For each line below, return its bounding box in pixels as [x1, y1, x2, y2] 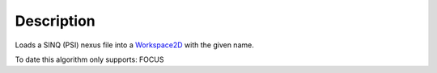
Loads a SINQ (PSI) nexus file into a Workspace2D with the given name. [15, 40, 254, 50]
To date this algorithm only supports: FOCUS [15, 55, 164, 64]
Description [15, 12, 96, 30]
